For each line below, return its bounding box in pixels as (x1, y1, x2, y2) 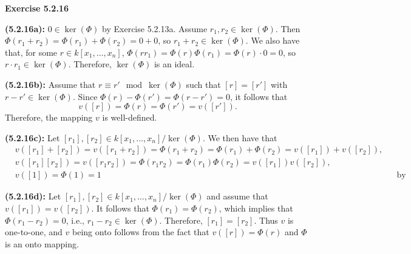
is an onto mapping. (5, 237, 79, 250)
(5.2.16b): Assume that (5, 78, 96, 90)
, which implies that (219, 202, 293, 215)
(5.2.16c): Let (5, 131, 60, 144)
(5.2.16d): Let (5, 190, 61, 202)
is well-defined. (102, 111, 157, 124)
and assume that (206, 190, 268, 202)
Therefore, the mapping (5, 111, 93, 124)
